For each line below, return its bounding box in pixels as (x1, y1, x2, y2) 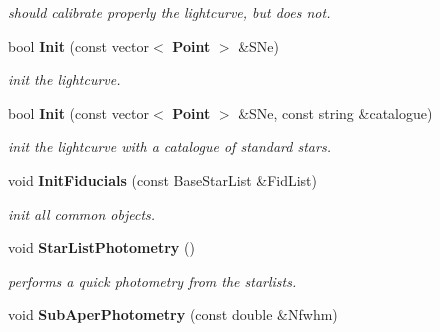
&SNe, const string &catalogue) (238, 102, 433, 123)
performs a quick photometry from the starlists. (8, 270, 297, 291)
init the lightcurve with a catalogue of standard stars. (8, 136, 331, 157)
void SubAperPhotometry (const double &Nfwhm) (8, 304, 338, 325)
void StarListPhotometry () (8, 237, 195, 258)
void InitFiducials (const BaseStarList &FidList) (8, 169, 318, 190)
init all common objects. (8, 203, 156, 224)
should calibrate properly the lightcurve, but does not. (8, 2, 331, 22)
